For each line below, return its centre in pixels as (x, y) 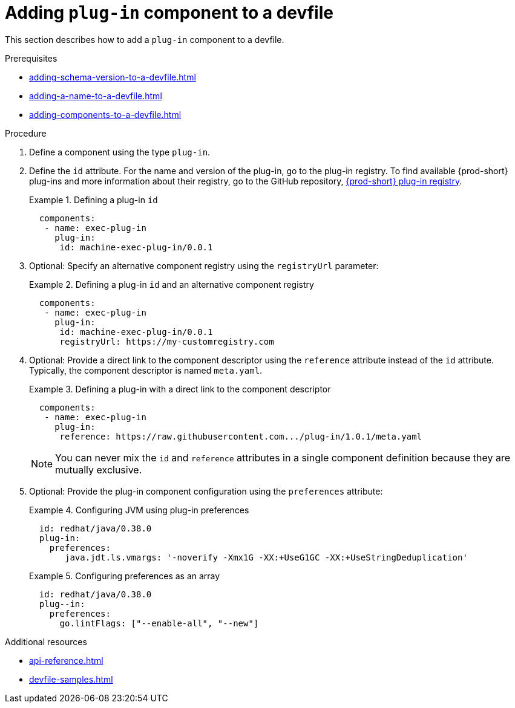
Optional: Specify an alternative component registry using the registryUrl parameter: (204, 265)
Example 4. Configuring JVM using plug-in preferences (139, 510)
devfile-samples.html (71, 679)
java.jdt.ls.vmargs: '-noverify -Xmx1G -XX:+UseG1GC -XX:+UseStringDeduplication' (266, 557)
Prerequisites (31, 58)
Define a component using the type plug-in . (120, 152)
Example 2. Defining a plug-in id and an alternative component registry (172, 284)
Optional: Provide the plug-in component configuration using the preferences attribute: (206, 491)
